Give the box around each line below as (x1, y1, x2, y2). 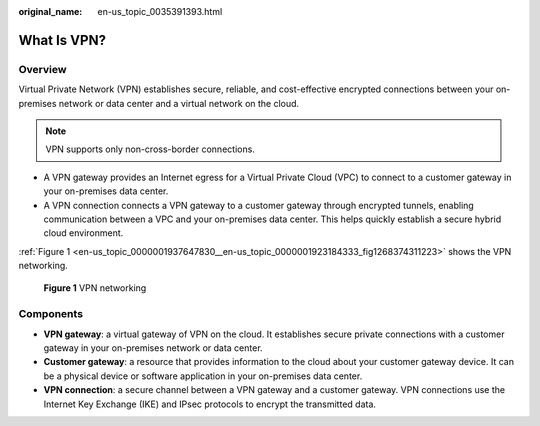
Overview (18, 62, 67, 76)
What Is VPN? (18, 31, 107, 49)
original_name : (18, 6, 83, 17)
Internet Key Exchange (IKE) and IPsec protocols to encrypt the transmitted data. (43, 398, 377, 410)
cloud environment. (43, 227, 124, 239)
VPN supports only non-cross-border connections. (45, 143, 255, 155)
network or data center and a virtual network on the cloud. (58, 97, 300, 109)
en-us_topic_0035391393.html (97, 6, 223, 17)
